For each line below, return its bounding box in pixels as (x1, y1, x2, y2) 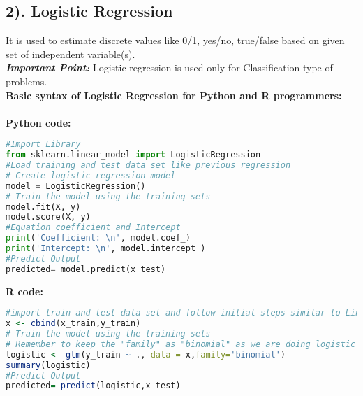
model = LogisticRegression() (6, 181, 146, 191)
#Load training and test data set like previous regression (6, 160, 291, 171)
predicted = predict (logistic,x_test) (6, 381, 181, 391)
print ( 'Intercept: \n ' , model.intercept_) (6, 243, 206, 254)
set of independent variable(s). (6, 46, 135, 61)
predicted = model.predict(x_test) (6, 264, 166, 274)
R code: (6, 283, 43, 298)
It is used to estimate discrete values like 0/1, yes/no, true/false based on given (6, 33, 345, 48)
